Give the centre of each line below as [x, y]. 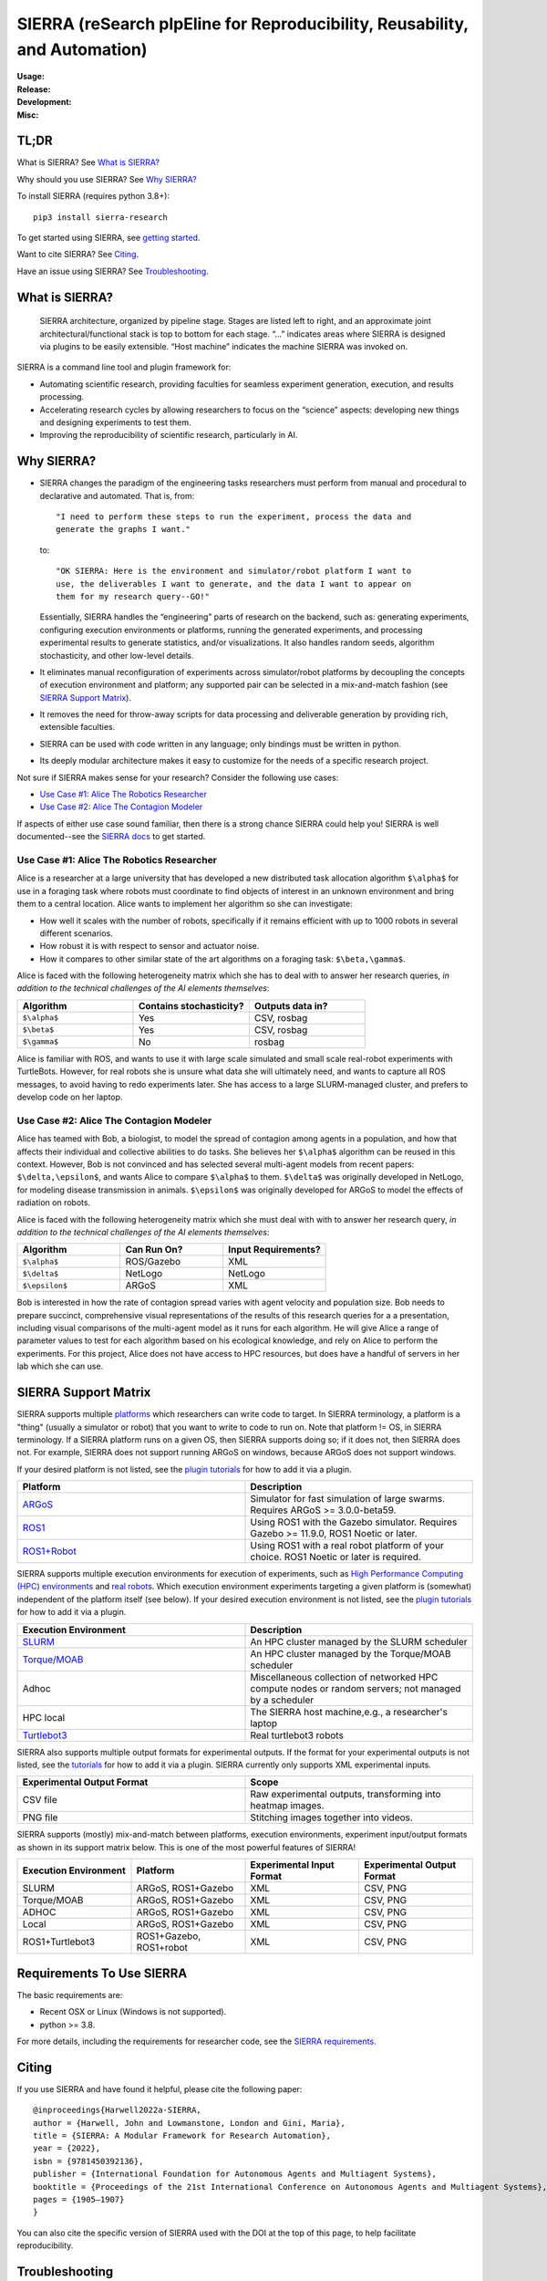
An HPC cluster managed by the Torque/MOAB [351, 1653]
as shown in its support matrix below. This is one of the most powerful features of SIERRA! [186, 1847]
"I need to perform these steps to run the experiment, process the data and [234, 516]
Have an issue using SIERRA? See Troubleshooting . [113, 271]
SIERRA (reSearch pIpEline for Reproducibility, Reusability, [243, 24]
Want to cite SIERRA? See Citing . [78, 255]
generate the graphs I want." [124, 530]
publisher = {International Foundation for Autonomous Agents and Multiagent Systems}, [235, 2174]
